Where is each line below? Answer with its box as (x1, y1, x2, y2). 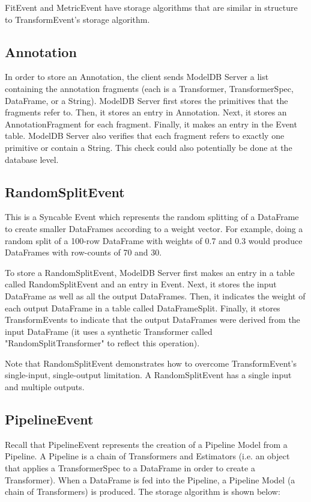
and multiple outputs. (5, 381, 85, 393)
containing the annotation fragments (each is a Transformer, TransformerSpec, (5, 82, 294, 94)
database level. (5, 153, 59, 165)
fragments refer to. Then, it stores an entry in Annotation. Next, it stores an (5, 106, 287, 118)
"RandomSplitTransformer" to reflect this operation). (5, 337, 200, 349)
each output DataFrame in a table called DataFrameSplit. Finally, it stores (5, 301, 280, 314)
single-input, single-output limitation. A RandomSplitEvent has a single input (5, 369, 292, 381)
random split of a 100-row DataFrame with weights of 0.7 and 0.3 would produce (5, 234, 303, 246)
